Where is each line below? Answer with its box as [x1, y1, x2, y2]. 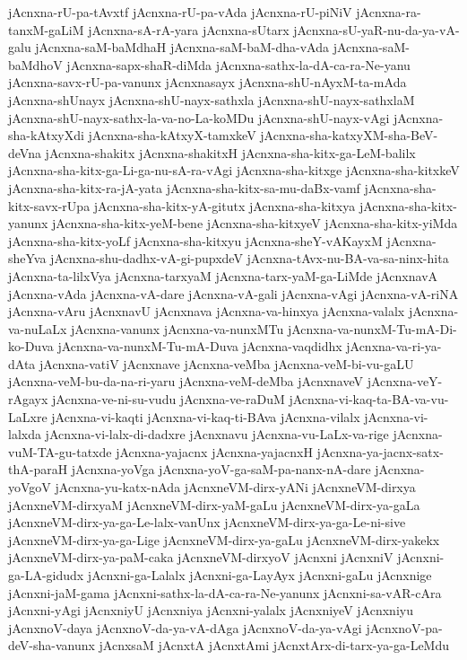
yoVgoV [8, 478, 51, 497]
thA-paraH [8, 460, 68, 479]
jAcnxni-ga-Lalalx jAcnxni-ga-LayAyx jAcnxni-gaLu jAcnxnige [87, 566, 432, 584]
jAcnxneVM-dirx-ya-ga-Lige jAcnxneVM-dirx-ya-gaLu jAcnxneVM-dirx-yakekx [8, 530, 440, 549]
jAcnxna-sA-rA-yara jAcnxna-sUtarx [88, 20, 290, 39]
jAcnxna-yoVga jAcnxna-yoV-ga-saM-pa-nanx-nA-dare [71, 460, 371, 479]
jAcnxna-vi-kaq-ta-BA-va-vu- [289, 390, 449, 409]
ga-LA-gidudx [8, 566, 84, 584]
